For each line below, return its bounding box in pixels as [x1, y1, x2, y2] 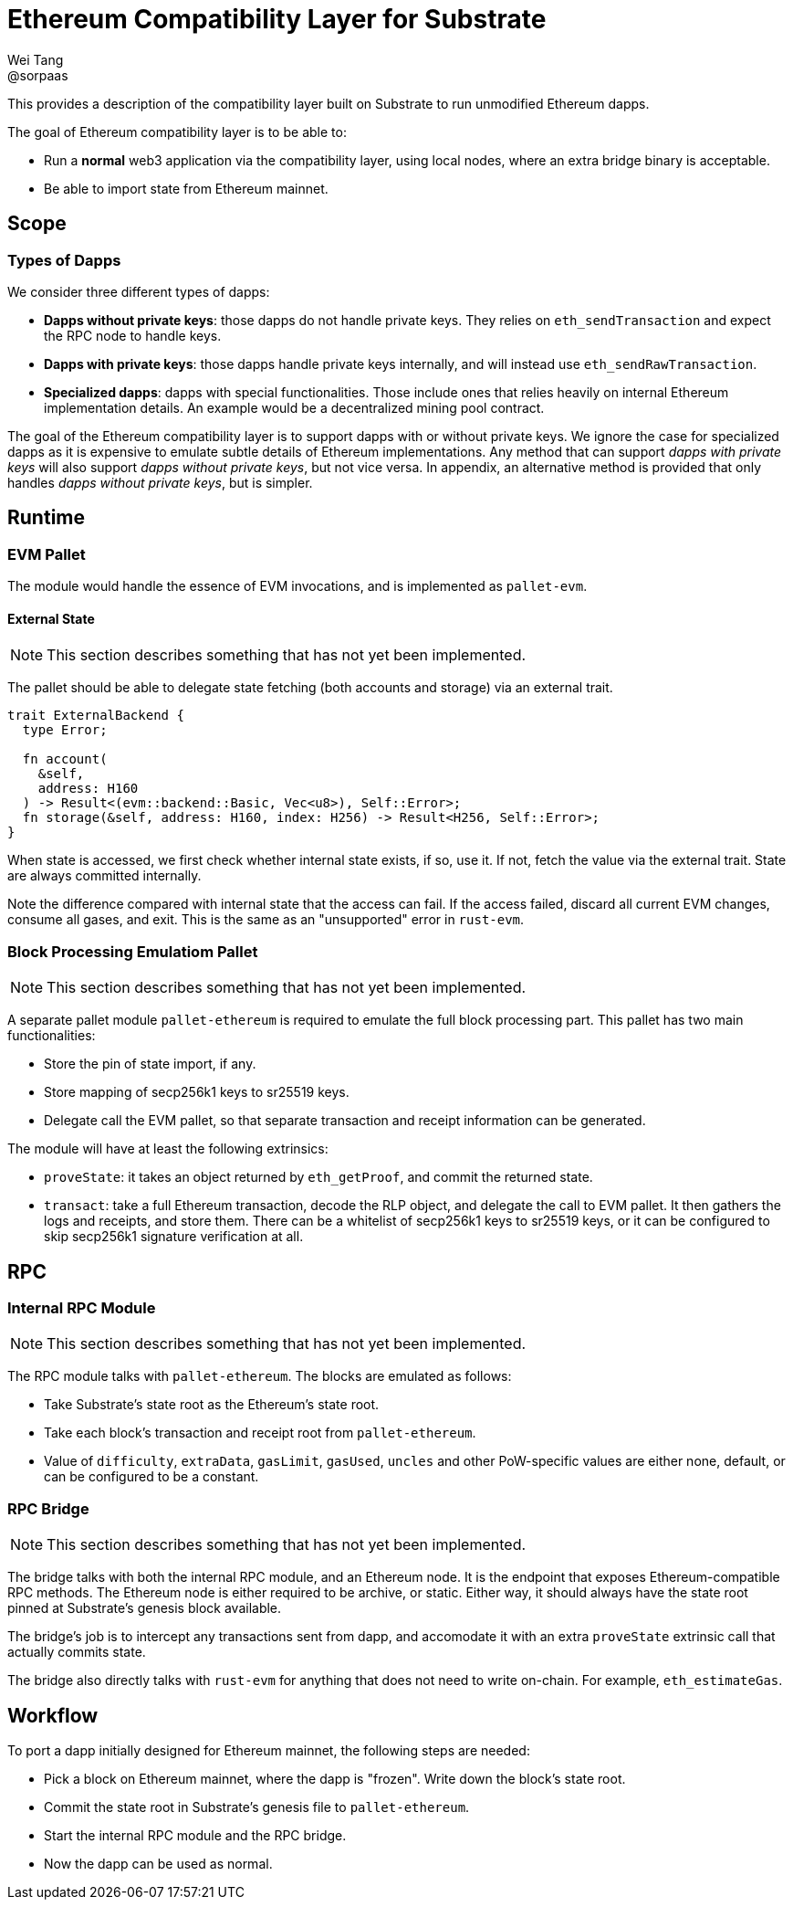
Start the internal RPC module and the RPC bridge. [44, 1827, 347, 1843]
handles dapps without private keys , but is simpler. [7, 474, 313, 490]
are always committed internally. [7, 868, 202, 884]
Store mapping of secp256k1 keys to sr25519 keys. [44, 1084, 350, 1101]
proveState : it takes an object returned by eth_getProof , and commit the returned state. [44, 1169, 593, 1185]
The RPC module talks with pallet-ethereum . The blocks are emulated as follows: [7, 1368, 512, 1385]
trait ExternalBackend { [7, 708, 184, 723]
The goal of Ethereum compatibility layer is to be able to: [7, 123, 347, 140]
